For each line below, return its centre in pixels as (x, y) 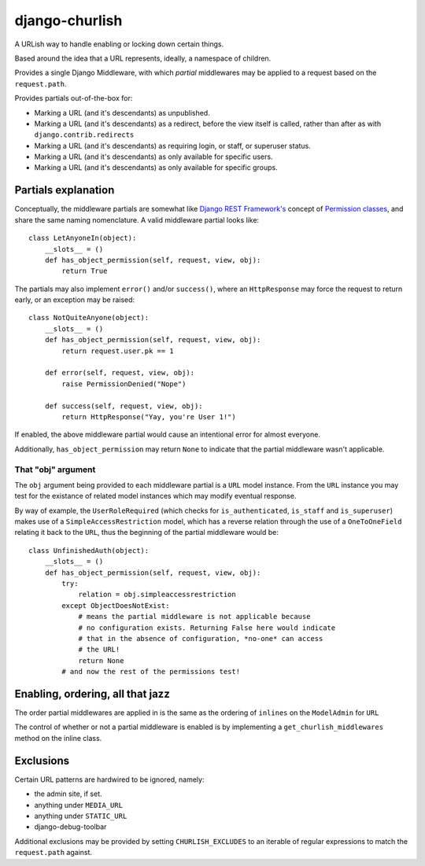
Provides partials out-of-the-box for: (74, 98)
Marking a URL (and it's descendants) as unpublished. (122, 112)
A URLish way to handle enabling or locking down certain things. (119, 44)
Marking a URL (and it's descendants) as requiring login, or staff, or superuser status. (172, 146)
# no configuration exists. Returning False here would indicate (207, 628)
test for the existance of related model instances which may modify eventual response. (155, 496)
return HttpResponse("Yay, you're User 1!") (149, 417)
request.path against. (54, 853)
